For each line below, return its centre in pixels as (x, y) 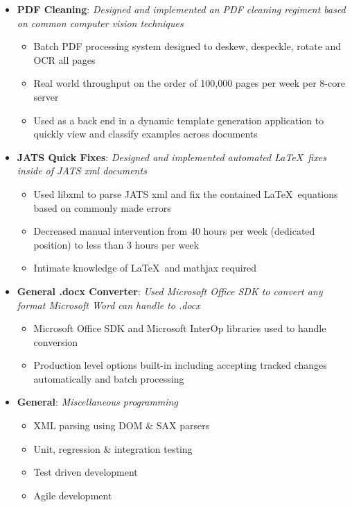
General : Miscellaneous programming (97, 402)
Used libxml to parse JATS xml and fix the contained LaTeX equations (186, 193)
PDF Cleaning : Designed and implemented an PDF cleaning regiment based (181, 9)
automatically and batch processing (109, 378)
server (46, 96)
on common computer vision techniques (100, 23)
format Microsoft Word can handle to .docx (108, 305)
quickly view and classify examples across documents (146, 134)
